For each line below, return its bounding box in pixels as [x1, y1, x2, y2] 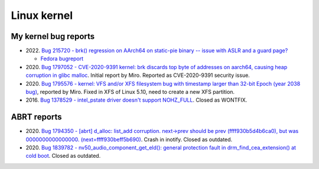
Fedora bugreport [40, 55, 84, 62]
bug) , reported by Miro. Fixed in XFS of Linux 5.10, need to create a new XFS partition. [25, 89, 235, 96]
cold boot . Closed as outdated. [25, 152, 101, 160]
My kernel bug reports [11, 31, 95, 41]
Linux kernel [11, 9, 73, 22]
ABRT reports [11, 112, 62, 122]
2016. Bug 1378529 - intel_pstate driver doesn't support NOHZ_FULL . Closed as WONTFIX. [25, 96, 248, 103]
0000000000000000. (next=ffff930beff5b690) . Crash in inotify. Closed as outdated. [25, 136, 233, 143]
